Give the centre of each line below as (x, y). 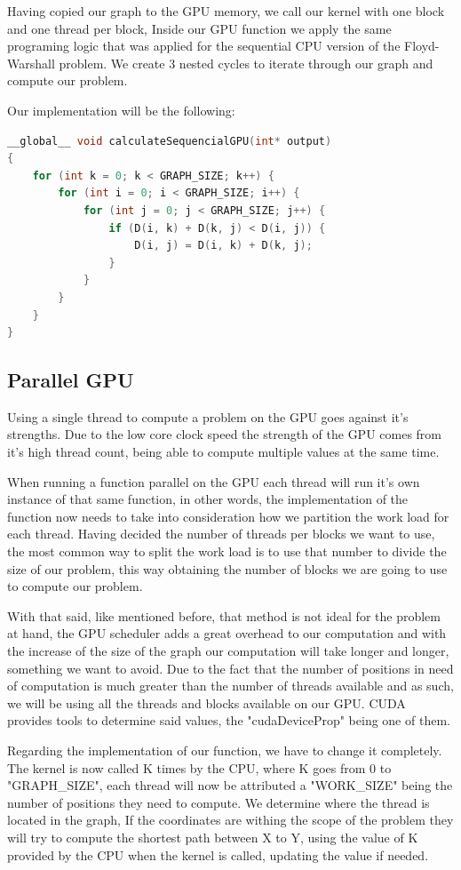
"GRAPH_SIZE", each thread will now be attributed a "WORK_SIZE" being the (230, 785)
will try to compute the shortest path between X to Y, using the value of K (213, 837)
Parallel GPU (71, 380)
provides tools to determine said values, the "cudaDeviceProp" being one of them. (229, 720)
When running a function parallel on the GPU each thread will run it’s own (214, 481)
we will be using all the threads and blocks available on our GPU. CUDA (207, 702)
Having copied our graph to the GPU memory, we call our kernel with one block (226, 11)
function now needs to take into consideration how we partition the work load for (228, 516)
